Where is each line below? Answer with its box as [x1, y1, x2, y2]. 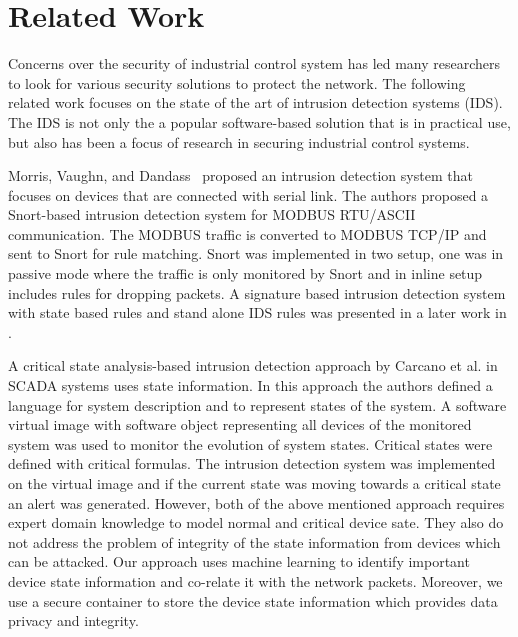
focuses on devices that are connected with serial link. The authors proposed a [8, 184, 489, 205]
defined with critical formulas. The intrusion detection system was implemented [8, 453, 496, 474]
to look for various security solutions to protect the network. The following [8, 72, 466, 93]
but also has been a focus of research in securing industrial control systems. [8, 131, 470, 152]
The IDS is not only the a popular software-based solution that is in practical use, [8, 111, 511, 132]
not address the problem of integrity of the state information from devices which [8, 531, 501, 552]
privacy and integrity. [8, 610, 139, 631]
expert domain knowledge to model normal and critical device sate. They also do [8, 512, 504, 533]
